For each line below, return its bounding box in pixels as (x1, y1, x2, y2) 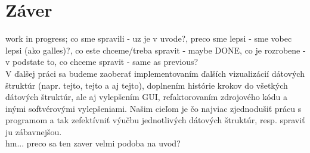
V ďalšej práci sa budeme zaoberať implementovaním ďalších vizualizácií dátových (5, 67, 305, 79)
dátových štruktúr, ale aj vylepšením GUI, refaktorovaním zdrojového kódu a (5, 90, 287, 103)
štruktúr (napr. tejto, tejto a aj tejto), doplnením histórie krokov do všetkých (5, 79, 288, 91)
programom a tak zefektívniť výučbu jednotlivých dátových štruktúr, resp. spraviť (5, 114, 305, 126)
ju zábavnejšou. (5, 125, 62, 138)
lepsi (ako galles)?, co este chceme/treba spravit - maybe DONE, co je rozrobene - (5, 43, 306, 56)
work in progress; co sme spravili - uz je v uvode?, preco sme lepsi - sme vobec (5, 32, 292, 45)
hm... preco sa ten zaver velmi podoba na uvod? (5, 137, 181, 149)
